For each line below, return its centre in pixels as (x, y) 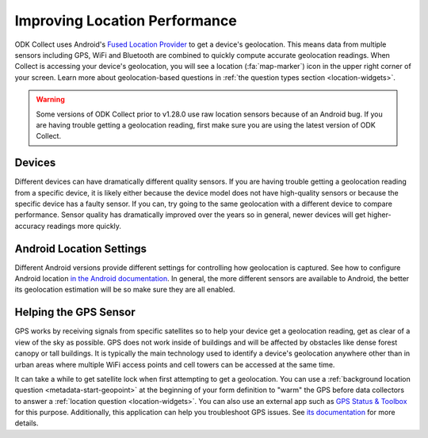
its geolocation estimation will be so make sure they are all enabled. (125, 290)
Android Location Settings (80, 248)
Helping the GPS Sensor (75, 312)
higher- (379, 215)
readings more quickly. (84, 226)
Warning (50, 100)
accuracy (30, 226)
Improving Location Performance (126, 21)
